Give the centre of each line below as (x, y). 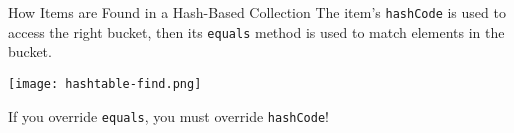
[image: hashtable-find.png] (105, 83)
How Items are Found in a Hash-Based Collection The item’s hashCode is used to (257, 12)
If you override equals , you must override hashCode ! (168, 115)
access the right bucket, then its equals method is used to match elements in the (256, 31)
